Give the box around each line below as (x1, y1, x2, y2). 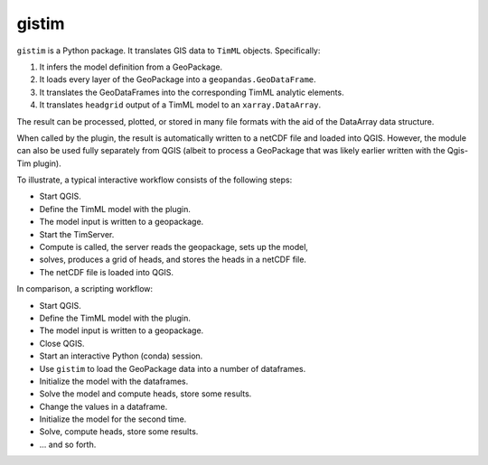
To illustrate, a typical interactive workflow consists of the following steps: (16, 174, 293, 185)
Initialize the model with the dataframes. (39, 376, 189, 386)
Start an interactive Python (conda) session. (39, 350, 203, 361)
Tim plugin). (16, 158, 62, 169)
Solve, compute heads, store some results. (39, 426, 199, 437)
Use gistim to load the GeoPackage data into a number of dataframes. (39, 363, 306, 374)
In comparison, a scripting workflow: (16, 284, 154, 294)
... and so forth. (39, 439, 97, 450)
